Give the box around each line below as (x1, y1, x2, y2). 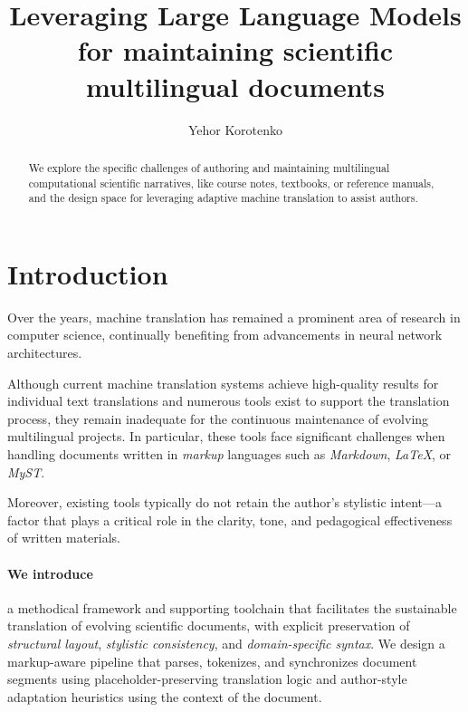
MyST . (7, 462, 45, 481)
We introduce (7, 563, 93, 582)
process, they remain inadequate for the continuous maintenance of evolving (7, 409, 429, 428)
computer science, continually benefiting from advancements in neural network (7, 325, 443, 344)
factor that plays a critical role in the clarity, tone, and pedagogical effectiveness (7, 510, 453, 529)
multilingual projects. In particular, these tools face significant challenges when (7, 427, 445, 446)
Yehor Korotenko (188, 120, 282, 139)
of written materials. (7, 528, 120, 547)
